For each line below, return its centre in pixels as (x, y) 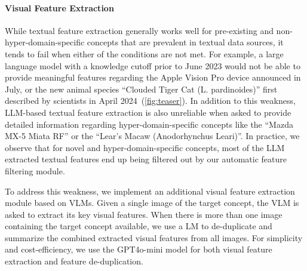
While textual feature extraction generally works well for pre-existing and (139, 30)
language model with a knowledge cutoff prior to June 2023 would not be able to (153, 65)
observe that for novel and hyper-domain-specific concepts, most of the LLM (145, 147)
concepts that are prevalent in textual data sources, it (185, 42)
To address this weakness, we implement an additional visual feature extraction (150, 191)
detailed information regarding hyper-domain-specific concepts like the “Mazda (149, 124)
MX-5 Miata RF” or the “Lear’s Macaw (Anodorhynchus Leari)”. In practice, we (152, 136)
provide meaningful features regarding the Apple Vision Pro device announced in (153, 77)
